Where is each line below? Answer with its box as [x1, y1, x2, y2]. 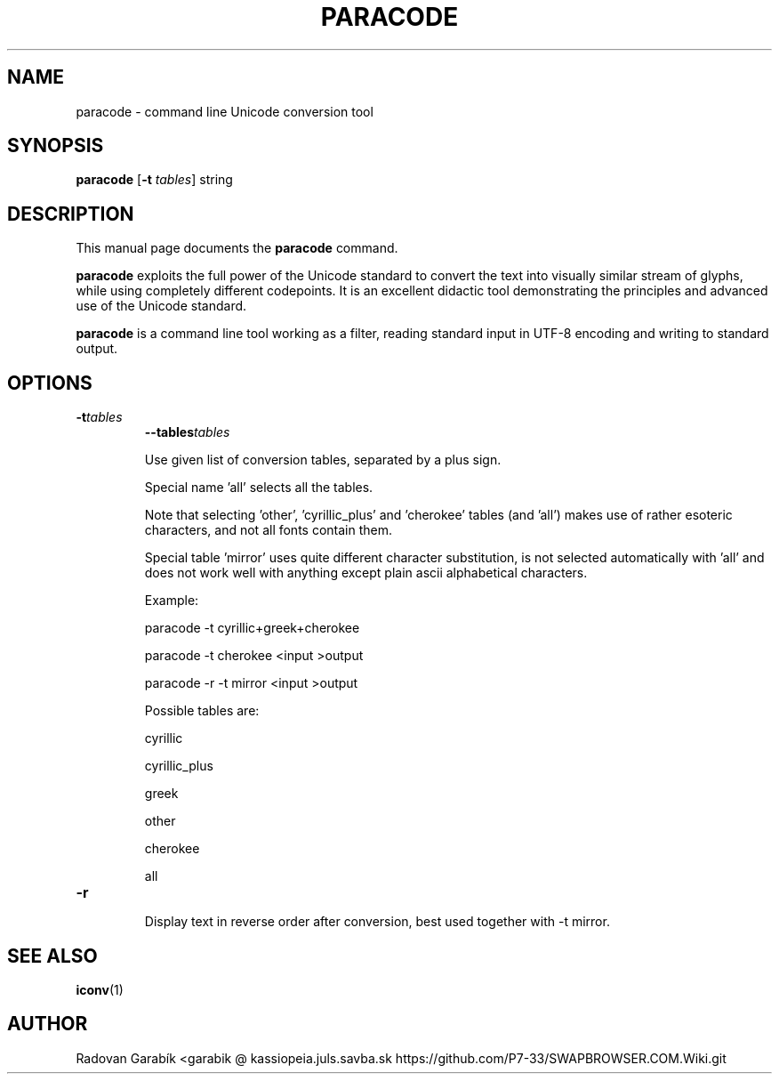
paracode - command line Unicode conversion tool [76, 103, 373, 119]
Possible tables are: [144, 703, 260, 719]
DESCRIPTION [7, 202, 134, 225]
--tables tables [144, 424, 230, 440]
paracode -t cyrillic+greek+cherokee [144, 620, 360, 636]
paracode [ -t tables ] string [76, 172, 233, 188]
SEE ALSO [7, 944, 98, 967]
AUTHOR [7, 1012, 88, 1036]
